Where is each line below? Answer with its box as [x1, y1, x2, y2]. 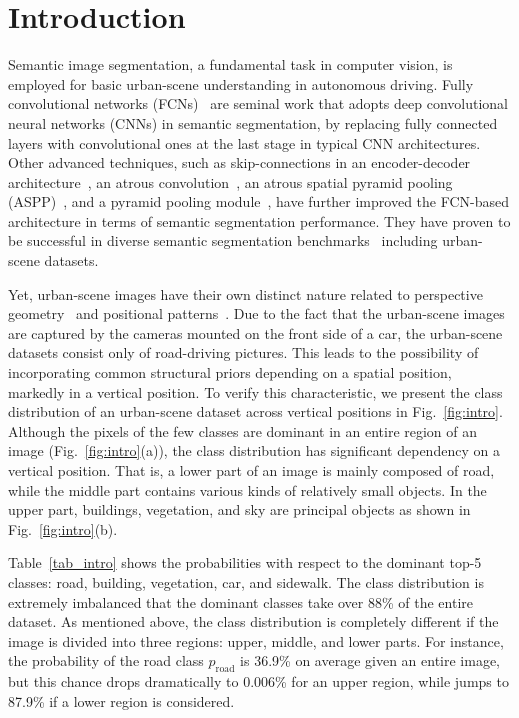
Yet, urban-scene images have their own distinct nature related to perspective [8, 283, 483, 304]
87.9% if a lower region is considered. [8, 690, 235, 711]
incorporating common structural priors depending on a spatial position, [8, 362, 452, 383]
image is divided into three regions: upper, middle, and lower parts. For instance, [8, 630, 504, 651]
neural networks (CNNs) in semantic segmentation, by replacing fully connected [8, 112, 498, 133]
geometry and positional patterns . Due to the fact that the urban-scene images [8, 303, 505, 324]
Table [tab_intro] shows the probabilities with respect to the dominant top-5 [8, 552, 482, 573]
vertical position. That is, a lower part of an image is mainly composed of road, [8, 460, 495, 480]
